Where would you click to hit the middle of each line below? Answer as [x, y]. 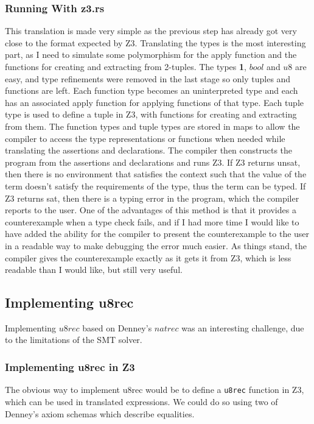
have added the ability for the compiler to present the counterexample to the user [157, 234]
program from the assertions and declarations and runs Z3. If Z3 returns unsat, [153, 162]
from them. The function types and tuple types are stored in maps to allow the [152, 126]
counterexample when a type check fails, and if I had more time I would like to [152, 221]
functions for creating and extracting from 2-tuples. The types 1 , [126, 66]
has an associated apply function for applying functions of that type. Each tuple [155, 102]
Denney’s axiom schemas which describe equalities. [100, 413]
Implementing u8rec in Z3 [70, 367]
